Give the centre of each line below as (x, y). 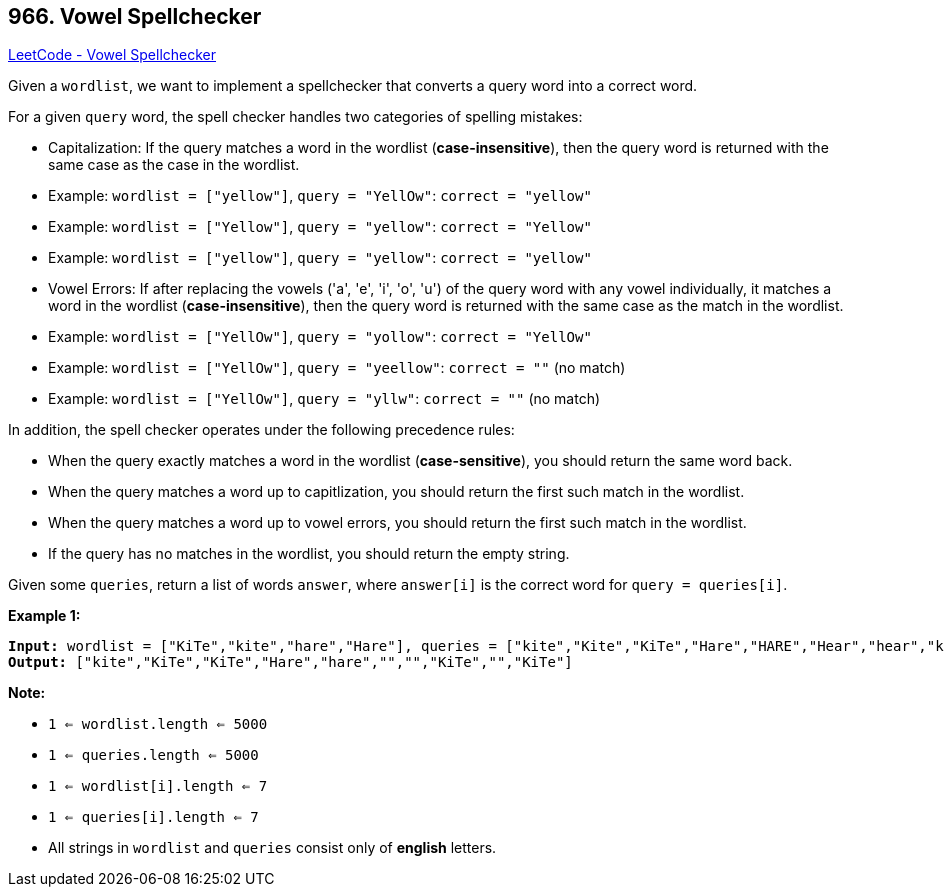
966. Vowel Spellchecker (135, 16)
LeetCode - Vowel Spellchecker (112, 55)
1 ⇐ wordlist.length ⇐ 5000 (158, 724)
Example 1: (44, 616)
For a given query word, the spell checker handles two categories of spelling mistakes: (295, 117)
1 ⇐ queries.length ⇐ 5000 (153, 755)
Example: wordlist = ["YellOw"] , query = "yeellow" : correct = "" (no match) (337, 368)
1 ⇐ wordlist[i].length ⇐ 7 (158, 786)
